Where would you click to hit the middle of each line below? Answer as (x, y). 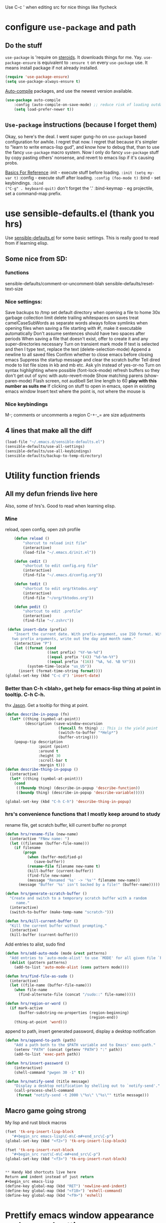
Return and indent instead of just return (49, 1177)
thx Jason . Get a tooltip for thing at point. (47, 705)
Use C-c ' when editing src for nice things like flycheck (61, 7)
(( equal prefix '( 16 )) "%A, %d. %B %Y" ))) (91, 662)
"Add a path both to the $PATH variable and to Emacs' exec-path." (85, 1045)
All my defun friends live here (51, 494)
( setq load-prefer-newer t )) (44, 109)
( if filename (27, 848)
